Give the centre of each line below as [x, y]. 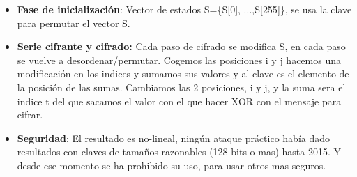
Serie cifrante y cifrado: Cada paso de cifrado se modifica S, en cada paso [181, 46]
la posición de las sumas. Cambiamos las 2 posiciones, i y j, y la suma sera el [181, 87]
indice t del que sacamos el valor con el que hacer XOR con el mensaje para [179, 101]
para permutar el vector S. [74, 23]
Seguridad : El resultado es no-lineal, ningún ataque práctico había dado [174, 138]
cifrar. [30, 115]
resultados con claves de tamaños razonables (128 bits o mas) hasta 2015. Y [179, 152]
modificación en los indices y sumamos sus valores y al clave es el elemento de [183, 74]
